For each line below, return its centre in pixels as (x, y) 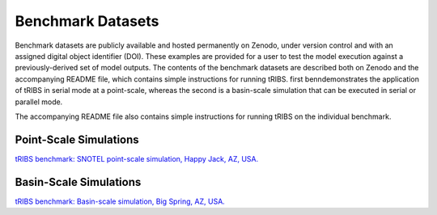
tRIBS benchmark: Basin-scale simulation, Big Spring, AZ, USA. (120, 201)
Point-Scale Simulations (77, 139)
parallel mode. (39, 102)
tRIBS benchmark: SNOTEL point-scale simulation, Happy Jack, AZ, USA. (137, 158)
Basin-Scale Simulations (78, 182)
